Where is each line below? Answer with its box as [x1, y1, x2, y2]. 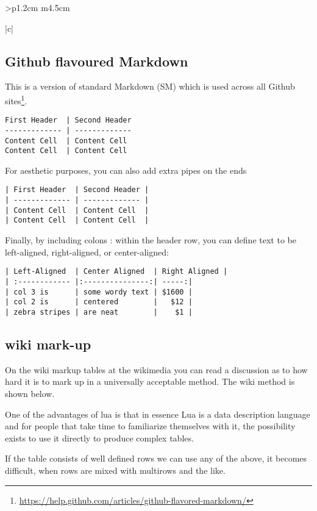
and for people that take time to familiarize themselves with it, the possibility [5, 420, 296, 432]
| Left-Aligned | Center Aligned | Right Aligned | [5, 267, 228, 276]
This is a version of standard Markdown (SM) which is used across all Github [5, 80, 295, 93]
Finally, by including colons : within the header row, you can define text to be [5, 234, 296, 246]
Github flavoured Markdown [5, 51, 188, 70]
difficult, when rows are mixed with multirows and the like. [5, 463, 226, 476]
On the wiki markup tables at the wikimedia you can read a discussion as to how [5, 363, 308, 376]
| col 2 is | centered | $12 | [5, 298, 193, 307]
